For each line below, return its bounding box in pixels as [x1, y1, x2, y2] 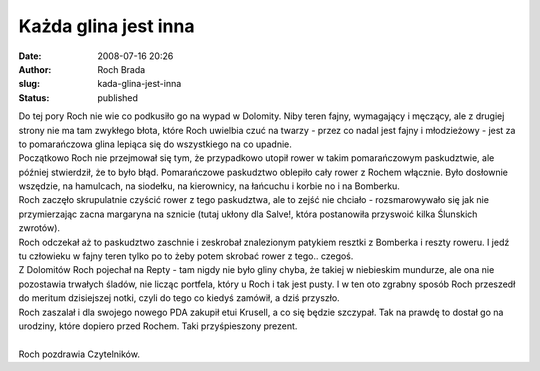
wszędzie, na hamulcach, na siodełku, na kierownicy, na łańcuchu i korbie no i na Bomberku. [18, 180, 400, 192]
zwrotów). [18, 222, 60, 234]
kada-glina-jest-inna [97, 78, 182, 90]
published [97, 91, 139, 104]
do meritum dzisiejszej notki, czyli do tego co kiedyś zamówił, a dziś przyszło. [18, 292, 340, 304]
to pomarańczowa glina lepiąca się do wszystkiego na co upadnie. [18, 138, 292, 150]
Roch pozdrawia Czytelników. [18, 348, 140, 360]
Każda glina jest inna [18, 15, 195, 37]
